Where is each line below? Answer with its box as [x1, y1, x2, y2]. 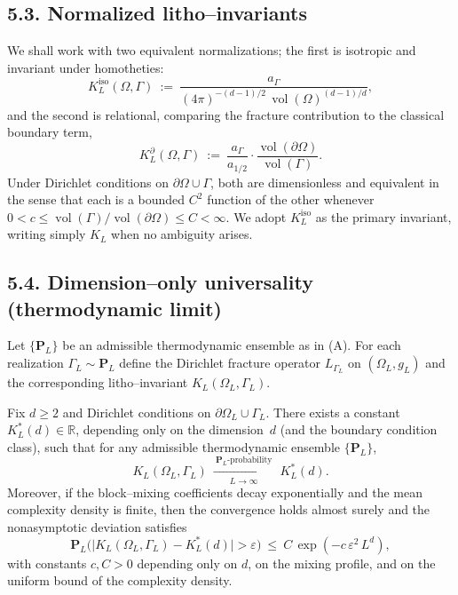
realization [7, 353, 64, 372]
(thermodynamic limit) [7, 294, 222, 321]
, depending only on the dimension [75, 420, 264, 439]
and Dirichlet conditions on [62, 402, 211, 421]
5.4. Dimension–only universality [7, 268, 313, 296]
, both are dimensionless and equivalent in [210, 172, 439, 191]
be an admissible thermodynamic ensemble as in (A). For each [62, 336, 401, 354]
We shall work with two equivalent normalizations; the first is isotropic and [7, 41, 416, 59]
